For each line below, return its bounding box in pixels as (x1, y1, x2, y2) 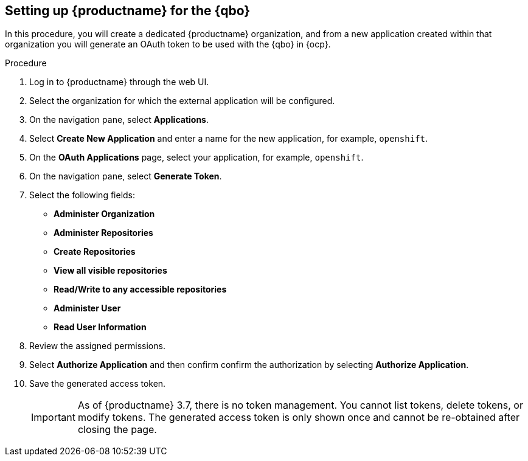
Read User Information (54, 322, 147, 333)
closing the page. (77, 423, 157, 436)
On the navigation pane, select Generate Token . (29, 171, 222, 182)
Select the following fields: (29, 190, 136, 201)
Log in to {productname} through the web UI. (29, 77, 209, 88)
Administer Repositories (54, 227, 153, 238)
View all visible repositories (54, 265, 167, 276)
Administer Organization (54, 209, 155, 220)
